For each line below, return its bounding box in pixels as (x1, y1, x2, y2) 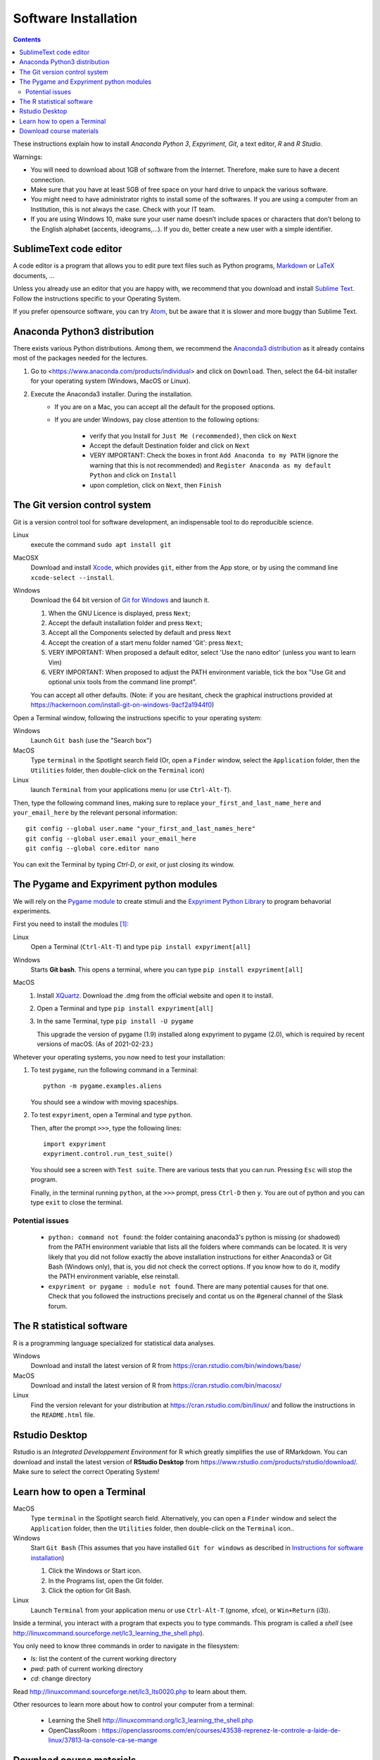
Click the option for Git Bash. (48, 1586, 132, 1595)
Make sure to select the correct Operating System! (13, 1467, 160, 1476)
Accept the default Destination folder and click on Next (89, 441, 251, 450)
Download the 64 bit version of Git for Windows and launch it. (30, 596, 210, 605)
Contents (13, 35, 42, 44)
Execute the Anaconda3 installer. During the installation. (30, 389, 193, 398)
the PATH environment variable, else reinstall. (48, 1272, 180, 1281)
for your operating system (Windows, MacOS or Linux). (30, 377, 191, 385)
